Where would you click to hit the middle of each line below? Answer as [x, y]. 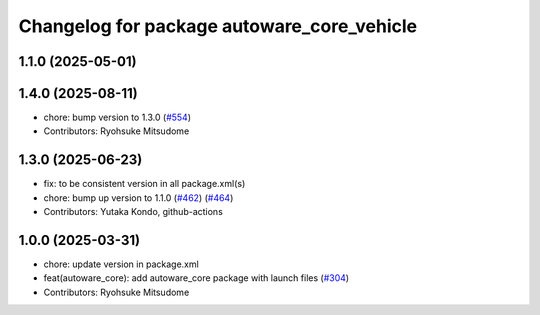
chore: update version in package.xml [121, 264]
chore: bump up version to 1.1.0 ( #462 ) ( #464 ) [138, 197]
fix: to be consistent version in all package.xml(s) [144, 184]
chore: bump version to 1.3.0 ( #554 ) [117, 117]
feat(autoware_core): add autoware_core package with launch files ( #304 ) [196, 278]
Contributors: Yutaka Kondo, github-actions [133, 212]
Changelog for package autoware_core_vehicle [218, 26]
